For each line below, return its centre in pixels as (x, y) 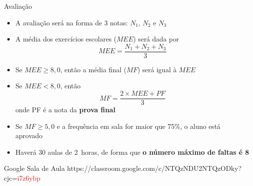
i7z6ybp (29, 178)
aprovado (29, 135)
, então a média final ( (93, 69)
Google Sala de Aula (34, 168)
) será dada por (156, 39)
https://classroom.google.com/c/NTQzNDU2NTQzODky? (154, 168)
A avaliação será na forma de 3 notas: (72, 22)
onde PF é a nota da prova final (65, 110)
